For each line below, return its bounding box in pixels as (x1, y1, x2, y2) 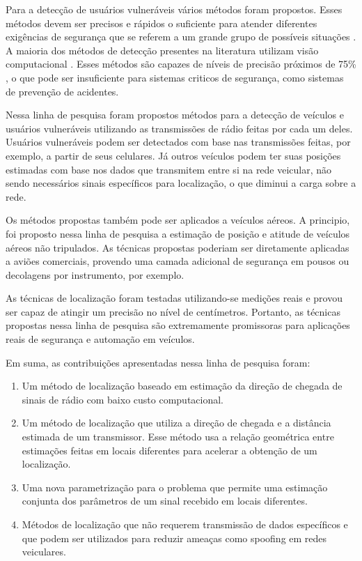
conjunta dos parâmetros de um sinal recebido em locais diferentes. (22, 493, 308, 508)
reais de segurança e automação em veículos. (6, 332, 195, 346)
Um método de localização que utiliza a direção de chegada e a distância (22, 415, 331, 430)
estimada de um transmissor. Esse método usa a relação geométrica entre (22, 429, 334, 444)
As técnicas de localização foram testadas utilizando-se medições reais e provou (6, 291, 343, 305)
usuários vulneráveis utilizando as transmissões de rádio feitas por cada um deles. (6, 121, 353, 135)
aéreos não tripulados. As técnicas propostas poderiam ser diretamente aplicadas (6, 240, 349, 254)
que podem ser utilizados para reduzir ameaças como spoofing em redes (22, 530, 327, 545)
